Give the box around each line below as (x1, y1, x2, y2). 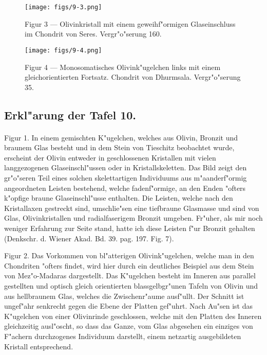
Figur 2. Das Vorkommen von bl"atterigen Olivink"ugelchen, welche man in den (4, 250, 254, 261)
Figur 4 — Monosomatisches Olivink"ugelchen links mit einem (25, 61, 221, 72)
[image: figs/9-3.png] (25, 4, 102, 11)
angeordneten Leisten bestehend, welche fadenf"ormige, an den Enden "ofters (4, 182, 246, 193)
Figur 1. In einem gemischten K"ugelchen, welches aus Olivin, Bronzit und (4, 132, 238, 143)
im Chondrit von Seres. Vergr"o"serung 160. (25, 28, 162, 39)
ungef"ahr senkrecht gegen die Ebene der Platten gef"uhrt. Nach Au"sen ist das (4, 300, 253, 311)
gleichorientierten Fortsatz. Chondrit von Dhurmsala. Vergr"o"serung (25, 72, 241, 82)
